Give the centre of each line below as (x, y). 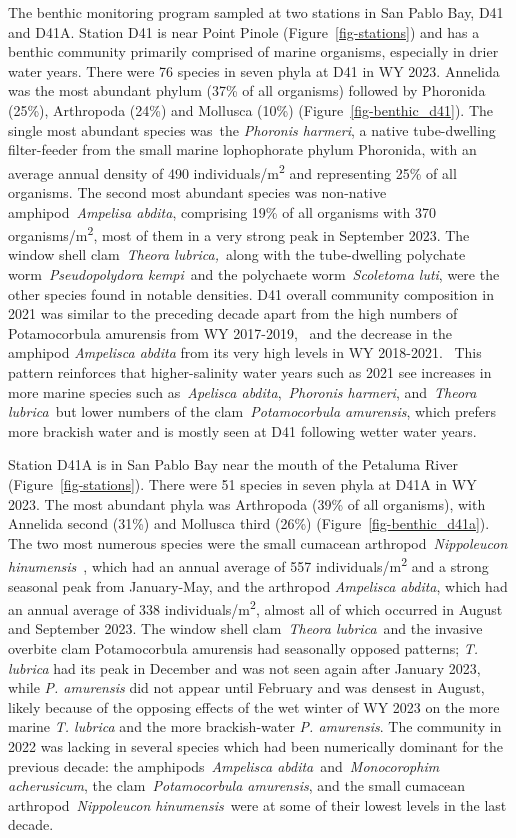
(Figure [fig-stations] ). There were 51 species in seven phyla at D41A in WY (242, 483)
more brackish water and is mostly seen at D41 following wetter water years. (242, 430)
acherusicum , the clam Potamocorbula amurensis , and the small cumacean (237, 785)
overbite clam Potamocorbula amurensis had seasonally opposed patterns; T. (243, 648)
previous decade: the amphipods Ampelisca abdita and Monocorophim (224, 765)
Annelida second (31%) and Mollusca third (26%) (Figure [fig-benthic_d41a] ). (249, 523)
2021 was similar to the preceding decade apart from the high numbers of (233, 313)
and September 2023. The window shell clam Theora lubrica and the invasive (245, 628)
